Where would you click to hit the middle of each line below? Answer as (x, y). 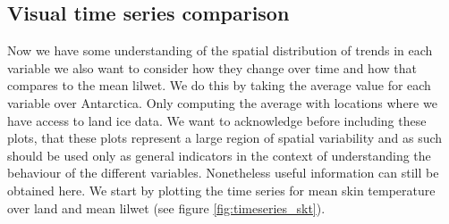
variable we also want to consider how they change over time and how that (212, 67)
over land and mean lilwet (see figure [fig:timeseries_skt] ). (166, 207)
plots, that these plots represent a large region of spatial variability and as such (225, 138)
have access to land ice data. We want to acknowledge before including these (217, 120)
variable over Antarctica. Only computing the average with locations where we (222, 102)
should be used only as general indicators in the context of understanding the (219, 155)
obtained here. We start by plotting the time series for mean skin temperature (221, 190)
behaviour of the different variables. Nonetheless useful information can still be (223, 173)
